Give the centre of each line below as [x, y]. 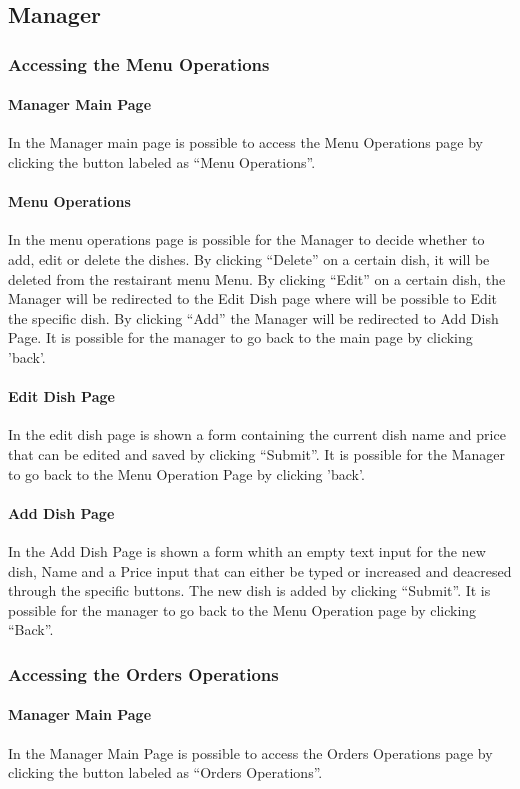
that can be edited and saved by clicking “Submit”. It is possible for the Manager [256, 453]
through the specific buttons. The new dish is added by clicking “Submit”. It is [249, 590]
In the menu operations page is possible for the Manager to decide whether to [246, 239]
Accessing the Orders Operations [143, 673]
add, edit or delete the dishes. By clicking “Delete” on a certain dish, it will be [249, 259]
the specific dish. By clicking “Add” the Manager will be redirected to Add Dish [253, 317]
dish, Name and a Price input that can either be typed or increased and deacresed [260, 570]
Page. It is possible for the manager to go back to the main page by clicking [240, 337]
